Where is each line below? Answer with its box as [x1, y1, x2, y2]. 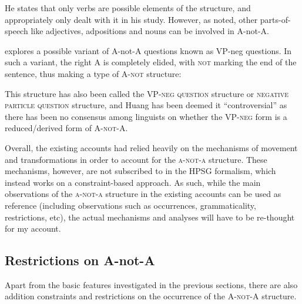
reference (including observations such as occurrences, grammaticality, [5, 199, 256, 211]
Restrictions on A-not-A [5, 251, 155, 269]
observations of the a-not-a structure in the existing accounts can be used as [5, 188, 281, 200]
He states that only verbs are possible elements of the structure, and [5, 2, 251, 14]
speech [5, 25, 28, 37]
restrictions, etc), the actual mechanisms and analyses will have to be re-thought [5, 211, 295, 223]
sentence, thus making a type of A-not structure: [5, 67, 182, 79]
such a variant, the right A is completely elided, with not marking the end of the [5, 56, 297, 68]
